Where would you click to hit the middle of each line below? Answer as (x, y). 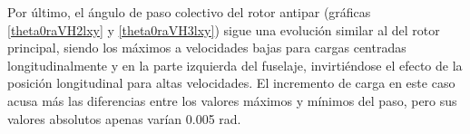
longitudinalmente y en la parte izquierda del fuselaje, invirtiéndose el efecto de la (235, 65)
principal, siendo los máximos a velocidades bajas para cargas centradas (207, 48)
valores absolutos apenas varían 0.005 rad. (124, 118)
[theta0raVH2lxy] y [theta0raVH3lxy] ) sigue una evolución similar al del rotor (224, 29)
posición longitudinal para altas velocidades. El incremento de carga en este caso (231, 83)
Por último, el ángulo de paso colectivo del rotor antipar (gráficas (189, 12)
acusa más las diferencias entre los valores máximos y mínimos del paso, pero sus (232, 100)
